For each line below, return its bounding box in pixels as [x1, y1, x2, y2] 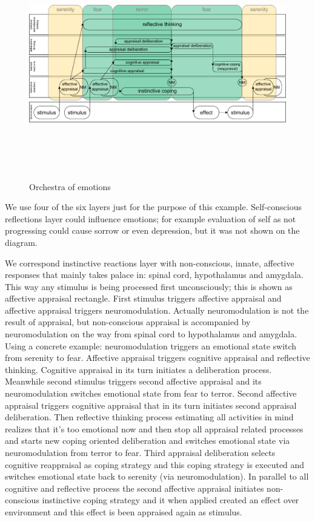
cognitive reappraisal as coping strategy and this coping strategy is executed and [5, 458, 305, 471]
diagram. [5, 236, 38, 248]
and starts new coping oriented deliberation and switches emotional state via [5, 434, 290, 447]
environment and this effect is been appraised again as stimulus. [5, 505, 242, 518]
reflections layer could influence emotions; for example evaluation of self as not [5, 212, 296, 225]
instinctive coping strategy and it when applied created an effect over [42, 494, 299, 506]
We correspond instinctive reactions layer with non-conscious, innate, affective [5, 256, 294, 269]
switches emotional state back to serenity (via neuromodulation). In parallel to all [5, 470, 309, 483]
